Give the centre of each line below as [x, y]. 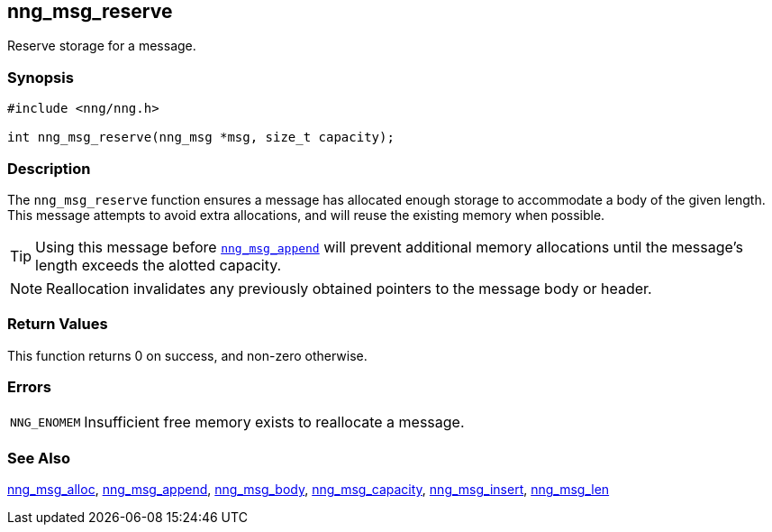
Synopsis [41, 77]
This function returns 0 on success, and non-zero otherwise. [187, 355]
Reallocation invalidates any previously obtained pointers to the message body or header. [349, 288]
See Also [39, 458]
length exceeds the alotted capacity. [159, 265]
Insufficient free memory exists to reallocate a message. [274, 422]
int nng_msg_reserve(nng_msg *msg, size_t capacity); [201, 138]
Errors [29, 387]
